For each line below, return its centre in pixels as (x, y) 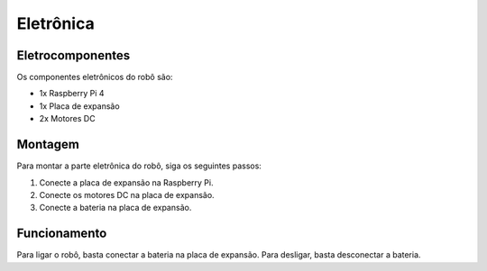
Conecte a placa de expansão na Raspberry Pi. (126, 182)
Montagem (48, 145)
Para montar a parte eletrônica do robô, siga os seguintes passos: (139, 166)
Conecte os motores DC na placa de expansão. (127, 194)
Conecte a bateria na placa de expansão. (115, 208)
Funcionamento (62, 234)
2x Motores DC (67, 119)
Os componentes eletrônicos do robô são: (95, 77)
